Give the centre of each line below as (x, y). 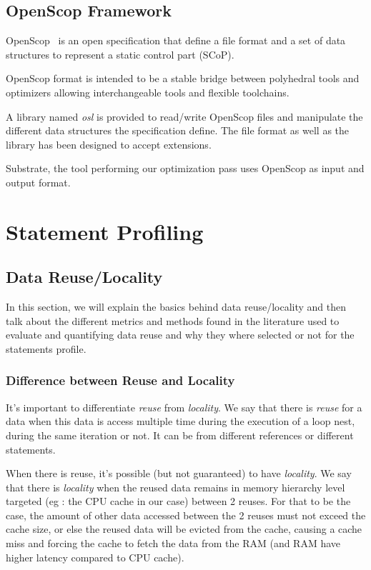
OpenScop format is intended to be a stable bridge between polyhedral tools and (183, 78)
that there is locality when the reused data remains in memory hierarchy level (175, 487)
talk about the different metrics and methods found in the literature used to (173, 320)
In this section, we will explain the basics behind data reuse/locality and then (176, 307)
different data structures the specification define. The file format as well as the (178, 130)
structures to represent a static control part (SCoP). (120, 54)
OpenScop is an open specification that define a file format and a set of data (176, 40)
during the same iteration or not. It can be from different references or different (180, 435)
